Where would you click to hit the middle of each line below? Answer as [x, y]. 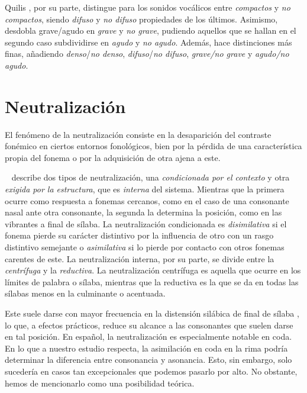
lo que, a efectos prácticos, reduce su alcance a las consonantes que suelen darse [149, 325]
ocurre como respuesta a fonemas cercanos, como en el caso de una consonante [147, 200]
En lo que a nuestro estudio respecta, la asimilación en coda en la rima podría [146, 348]
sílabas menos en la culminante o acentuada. [85, 293]
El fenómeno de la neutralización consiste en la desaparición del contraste [138, 134]
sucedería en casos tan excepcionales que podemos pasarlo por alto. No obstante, [151, 371]
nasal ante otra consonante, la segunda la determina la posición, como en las [143, 212]
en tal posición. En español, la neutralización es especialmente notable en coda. [148, 336]
